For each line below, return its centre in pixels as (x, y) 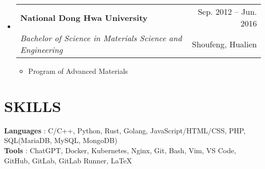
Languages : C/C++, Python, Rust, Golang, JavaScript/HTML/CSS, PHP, (125, 130)
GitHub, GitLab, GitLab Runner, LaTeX (68, 160)
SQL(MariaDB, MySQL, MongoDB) (61, 140)
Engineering (41, 50)
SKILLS (33, 106)
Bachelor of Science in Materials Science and (101, 38)
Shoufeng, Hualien (224, 44)
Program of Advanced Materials (78, 71)
